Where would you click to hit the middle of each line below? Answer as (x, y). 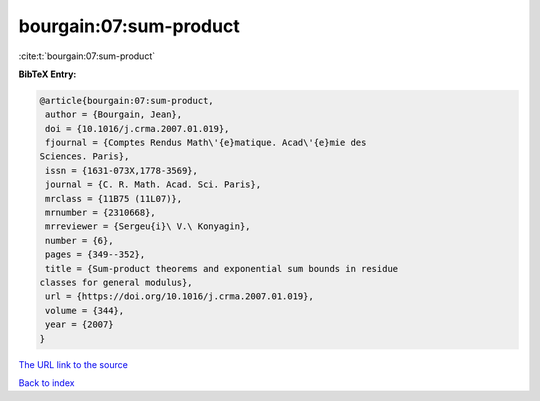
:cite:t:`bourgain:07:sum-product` (86, 56)
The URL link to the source (73, 364)
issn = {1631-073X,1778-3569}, (122, 170)
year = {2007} (79, 324)
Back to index (46, 382)
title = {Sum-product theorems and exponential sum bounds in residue (222, 268)
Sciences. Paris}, (84, 156)
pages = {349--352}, (95, 254)
